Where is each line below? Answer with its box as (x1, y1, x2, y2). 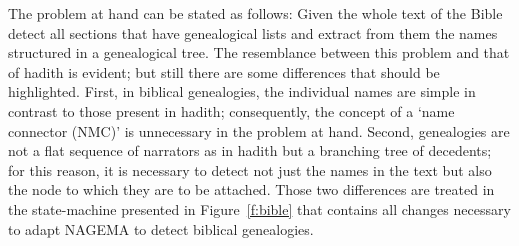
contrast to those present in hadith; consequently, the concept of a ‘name (8, 100, 455, 121)
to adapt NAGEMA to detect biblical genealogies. (8, 218, 314, 239)
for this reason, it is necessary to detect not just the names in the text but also (8, 159, 492, 180)
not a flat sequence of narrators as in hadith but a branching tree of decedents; (8, 140, 492, 161)
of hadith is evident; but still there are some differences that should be (8, 61, 440, 82)
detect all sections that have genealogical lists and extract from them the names (8, 22, 498, 43)
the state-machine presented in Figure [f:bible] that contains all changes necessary (8, 198, 511, 219)
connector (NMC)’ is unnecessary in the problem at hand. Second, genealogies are (8, 120, 510, 141)
